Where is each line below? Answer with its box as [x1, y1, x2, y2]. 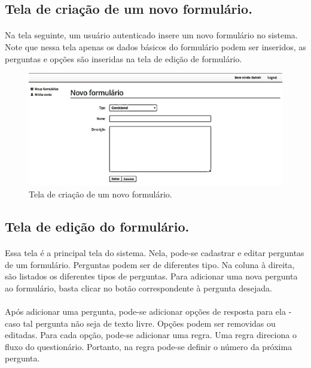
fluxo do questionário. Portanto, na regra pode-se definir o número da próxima [5, 340, 292, 352]
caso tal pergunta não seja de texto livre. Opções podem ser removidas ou [5, 317, 276, 329]
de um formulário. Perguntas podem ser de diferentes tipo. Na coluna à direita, [5, 258, 295, 270]
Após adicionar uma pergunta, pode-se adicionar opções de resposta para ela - [5, 305, 292, 318]
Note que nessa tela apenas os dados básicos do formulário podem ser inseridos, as [5, 40, 306, 53]
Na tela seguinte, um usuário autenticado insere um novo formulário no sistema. [5, 29, 298, 41]
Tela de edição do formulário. [5, 217, 190, 236]
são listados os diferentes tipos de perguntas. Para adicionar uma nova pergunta [5, 270, 298, 282]
